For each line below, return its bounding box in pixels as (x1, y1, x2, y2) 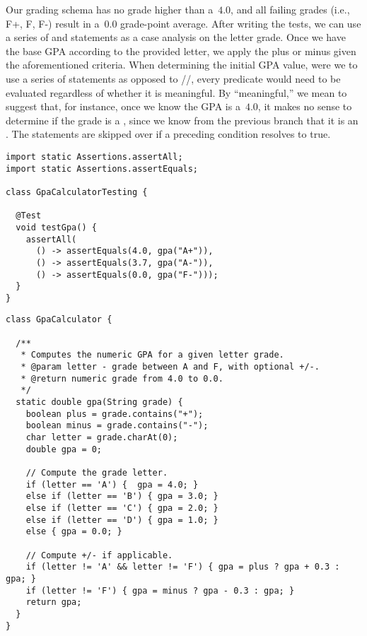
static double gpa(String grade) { (16, 397, 183, 408)
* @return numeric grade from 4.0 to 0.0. (21, 373, 223, 384)
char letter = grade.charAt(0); (25, 432, 178, 443)
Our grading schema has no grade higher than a (6, 2, 214, 16)
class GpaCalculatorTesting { (6, 187, 148, 197)
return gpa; (25, 597, 82, 608)
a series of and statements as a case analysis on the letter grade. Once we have (6, 30, 346, 45)
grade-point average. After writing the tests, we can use (120, 16, 361, 30)
